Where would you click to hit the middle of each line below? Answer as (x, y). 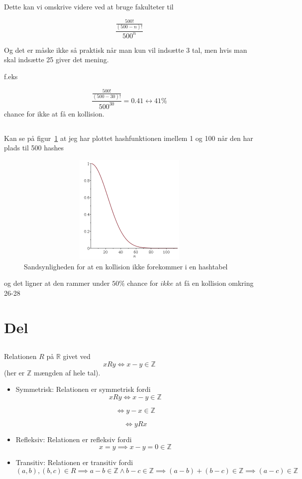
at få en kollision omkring (215, 283)
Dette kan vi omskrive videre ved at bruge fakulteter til (89, 6)
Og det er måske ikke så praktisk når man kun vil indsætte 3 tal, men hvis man (126, 50)
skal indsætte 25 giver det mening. (56, 60)
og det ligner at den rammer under (57, 283)
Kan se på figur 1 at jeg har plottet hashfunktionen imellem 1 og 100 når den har (129, 138)
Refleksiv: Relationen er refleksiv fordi (74, 439)
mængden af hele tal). (67, 372)
